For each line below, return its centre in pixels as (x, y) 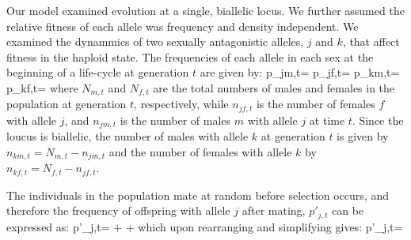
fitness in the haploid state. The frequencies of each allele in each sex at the (190, 56)
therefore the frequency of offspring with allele (118, 210)
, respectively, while (181, 104)
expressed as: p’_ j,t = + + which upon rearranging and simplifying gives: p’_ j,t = (205, 226)
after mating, (274, 210)
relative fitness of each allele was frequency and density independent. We (183, 26)
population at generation (67, 104)
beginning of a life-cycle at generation (98, 72)
